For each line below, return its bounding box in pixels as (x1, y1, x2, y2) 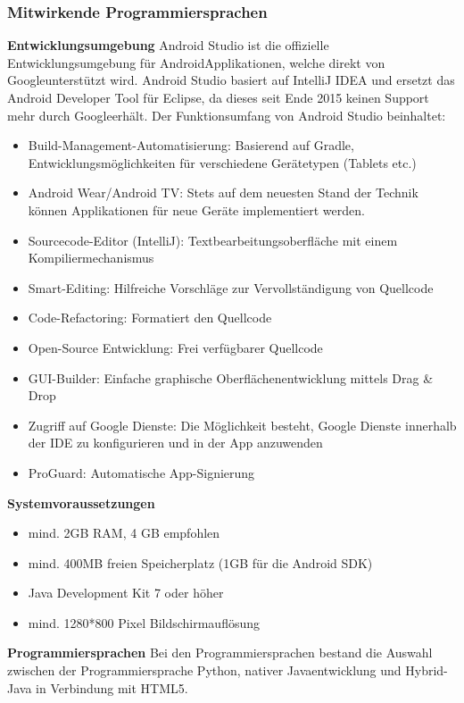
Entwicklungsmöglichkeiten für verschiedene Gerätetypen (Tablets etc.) (28, 153, 417, 172)
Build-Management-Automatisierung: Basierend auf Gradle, (28, 136, 354, 155)
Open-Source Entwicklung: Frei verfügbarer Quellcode (28, 338, 323, 356)
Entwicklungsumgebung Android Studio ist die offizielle (7, 36, 329, 54)
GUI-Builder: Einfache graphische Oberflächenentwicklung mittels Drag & (28, 368, 434, 387)
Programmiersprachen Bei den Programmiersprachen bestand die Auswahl (7, 643, 433, 662)
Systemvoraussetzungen (7, 493, 155, 512)
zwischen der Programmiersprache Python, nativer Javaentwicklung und (7, 661, 402, 680)
